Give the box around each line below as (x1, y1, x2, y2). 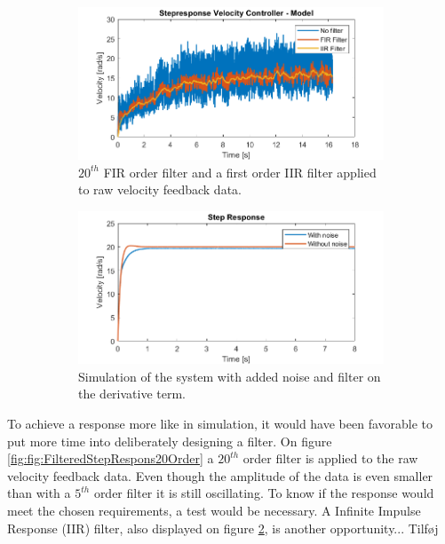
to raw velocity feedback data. (78, 180, 242, 199)
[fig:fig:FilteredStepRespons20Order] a (7, 449, 214, 468)
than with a (7, 484, 71, 502)
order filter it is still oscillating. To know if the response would (93, 484, 434, 502)
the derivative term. (78, 384, 187, 403)
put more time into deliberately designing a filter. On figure (7, 431, 332, 450)
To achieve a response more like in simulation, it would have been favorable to (7, 414, 433, 433)
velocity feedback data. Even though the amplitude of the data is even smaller (7, 466, 433, 485)
